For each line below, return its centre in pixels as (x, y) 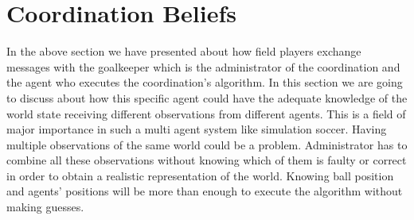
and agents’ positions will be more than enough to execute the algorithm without (205, 191)
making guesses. (45, 207)
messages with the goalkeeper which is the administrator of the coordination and (203, 66)
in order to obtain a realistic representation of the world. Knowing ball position (200, 175)
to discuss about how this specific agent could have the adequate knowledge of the (207, 97)
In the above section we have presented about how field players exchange (184, 51)
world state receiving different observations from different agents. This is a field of (206, 113)
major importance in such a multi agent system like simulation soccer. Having (197, 129)
